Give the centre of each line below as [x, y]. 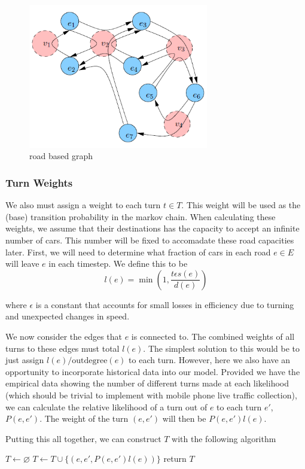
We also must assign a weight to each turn [83, 205]
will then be [184, 418]
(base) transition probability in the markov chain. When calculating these [141, 216]
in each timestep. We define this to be [118, 264]
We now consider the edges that [64, 336]
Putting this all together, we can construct [83, 438]
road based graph [61, 156]
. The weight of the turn [84, 418]
